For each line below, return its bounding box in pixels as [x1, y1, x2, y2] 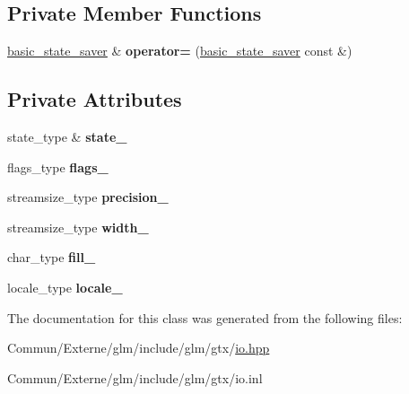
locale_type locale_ [7, 277, 123, 296]
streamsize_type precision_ [7, 188, 169, 206]
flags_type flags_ [7, 157, 109, 176]
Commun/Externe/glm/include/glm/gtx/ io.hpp [7, 338, 270, 357]
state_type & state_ [7, 127, 127, 145]
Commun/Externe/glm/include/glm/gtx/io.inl [7, 368, 263, 387]
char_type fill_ [7, 248, 96, 267]
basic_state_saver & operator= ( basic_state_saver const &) [7, 41, 352, 60]
